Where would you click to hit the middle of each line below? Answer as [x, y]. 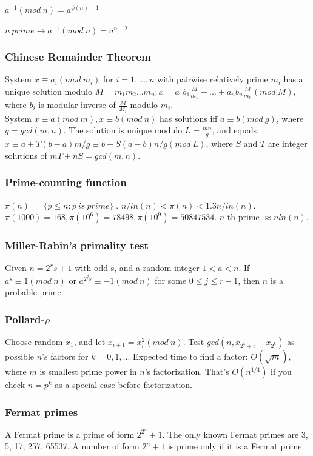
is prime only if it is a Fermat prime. [236, 446]
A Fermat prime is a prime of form [70, 434]
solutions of [26, 155]
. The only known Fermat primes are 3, [235, 434]
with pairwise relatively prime [213, 79]
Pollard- [25, 319]
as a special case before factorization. [123, 384]
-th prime [242, 217]
